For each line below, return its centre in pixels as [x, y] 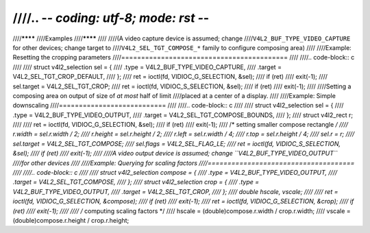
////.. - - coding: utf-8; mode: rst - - [111, 18]
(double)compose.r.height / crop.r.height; [71, 220]
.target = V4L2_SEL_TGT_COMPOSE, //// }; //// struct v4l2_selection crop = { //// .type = [136, 182]
